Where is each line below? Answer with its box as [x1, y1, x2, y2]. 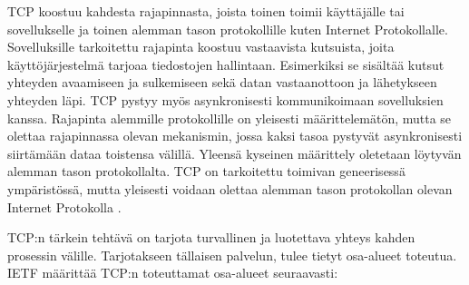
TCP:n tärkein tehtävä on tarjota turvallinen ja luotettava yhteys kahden [7, 228, 415, 247]
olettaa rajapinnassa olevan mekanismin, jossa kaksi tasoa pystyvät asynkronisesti [7, 126, 463, 145]
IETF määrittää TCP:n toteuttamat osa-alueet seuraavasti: [7, 263, 338, 282]
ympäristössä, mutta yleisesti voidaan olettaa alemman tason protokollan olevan [7, 179, 453, 198]
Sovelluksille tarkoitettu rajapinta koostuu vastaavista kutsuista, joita [7, 37, 395, 56]
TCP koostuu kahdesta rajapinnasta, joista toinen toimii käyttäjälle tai [7, 2, 405, 20]
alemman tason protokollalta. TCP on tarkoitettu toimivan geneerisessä [7, 162, 405, 181]
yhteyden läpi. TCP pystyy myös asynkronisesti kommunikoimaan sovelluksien [7, 90, 444, 109]
